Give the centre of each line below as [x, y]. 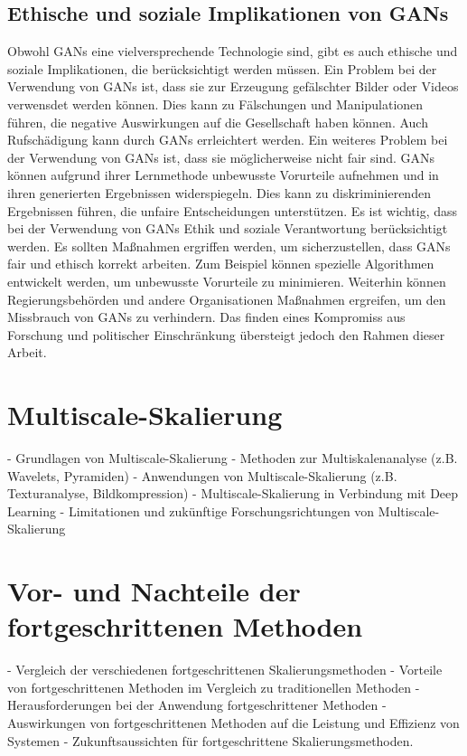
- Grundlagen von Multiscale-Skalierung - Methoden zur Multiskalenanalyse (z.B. [233, 458]
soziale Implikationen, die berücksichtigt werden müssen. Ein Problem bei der [222, 68]
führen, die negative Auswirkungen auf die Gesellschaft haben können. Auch [218, 122]
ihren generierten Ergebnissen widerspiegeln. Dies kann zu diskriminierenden [219, 192]
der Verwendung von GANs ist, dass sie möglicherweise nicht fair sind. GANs [221, 157]
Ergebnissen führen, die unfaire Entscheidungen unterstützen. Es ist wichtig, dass [233, 210]
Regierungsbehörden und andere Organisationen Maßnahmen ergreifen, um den [227, 299]
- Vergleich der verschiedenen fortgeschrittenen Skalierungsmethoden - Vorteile [225, 670]
